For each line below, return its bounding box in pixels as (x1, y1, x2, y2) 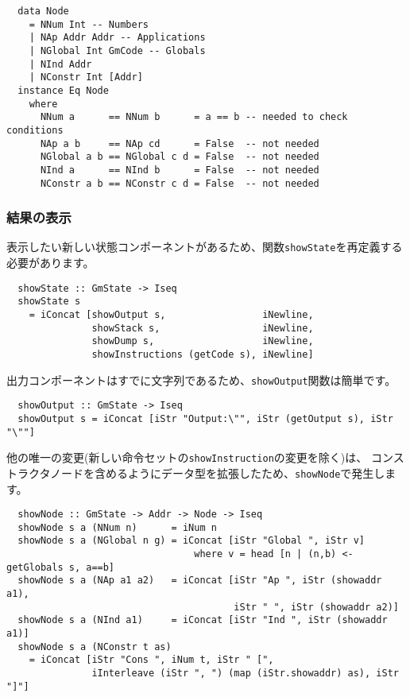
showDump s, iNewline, (91, 335, 314, 347)
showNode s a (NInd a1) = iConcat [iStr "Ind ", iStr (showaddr (17, 614, 388, 626)
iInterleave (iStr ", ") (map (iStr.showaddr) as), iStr (91, 668, 399, 679)
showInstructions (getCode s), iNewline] (91, 348, 314, 360)
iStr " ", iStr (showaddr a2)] (234, 601, 399, 613)
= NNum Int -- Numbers (29, 18, 149, 30)
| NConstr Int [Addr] (29, 72, 143, 83)
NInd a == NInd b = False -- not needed (40, 164, 319, 176)
